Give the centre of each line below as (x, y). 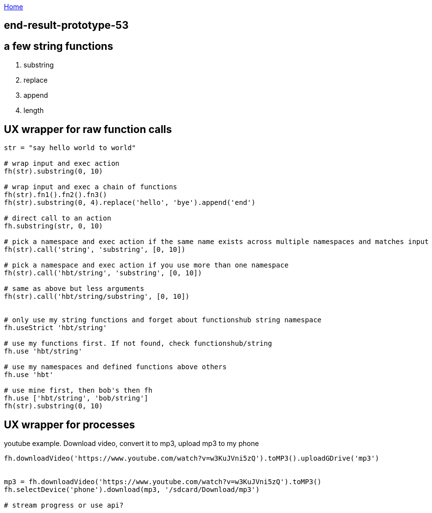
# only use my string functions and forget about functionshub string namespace (163, 320)
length (34, 111)
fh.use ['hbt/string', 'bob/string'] (76, 398)
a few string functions (59, 46)
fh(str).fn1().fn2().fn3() (56, 195)
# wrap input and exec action (62, 164)
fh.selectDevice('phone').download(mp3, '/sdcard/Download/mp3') (132, 489)
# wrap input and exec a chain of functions (91, 187)
